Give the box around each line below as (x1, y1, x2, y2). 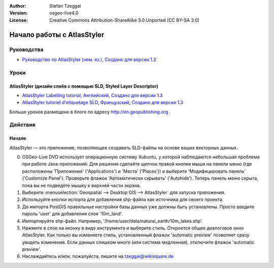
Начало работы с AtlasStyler (9, 30, 105, 39)
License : (9, 17, 28, 23)
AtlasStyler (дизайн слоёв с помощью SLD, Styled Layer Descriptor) (9, 83, 158, 89)
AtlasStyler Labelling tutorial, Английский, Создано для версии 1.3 (22, 92, 163, 98)
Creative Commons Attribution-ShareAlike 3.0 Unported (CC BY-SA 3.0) (49, 17, 200, 23)
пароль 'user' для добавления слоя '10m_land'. (22, 211, 123, 217)
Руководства (9, 46, 44, 53)
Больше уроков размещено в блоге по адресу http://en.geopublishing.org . (9, 109, 171, 115)
